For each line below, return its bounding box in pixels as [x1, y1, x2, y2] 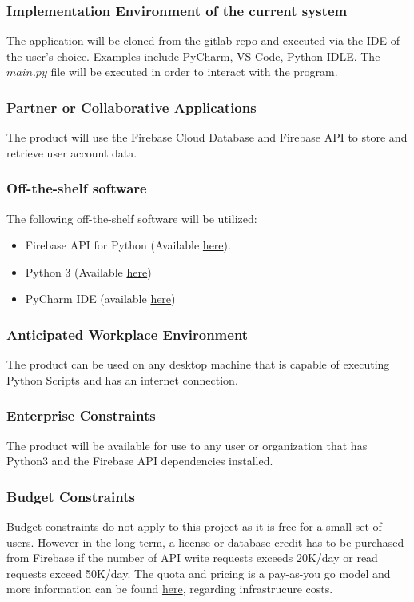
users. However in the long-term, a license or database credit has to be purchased [6, 533, 404, 550]
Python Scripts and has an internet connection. [6, 371, 238, 388]
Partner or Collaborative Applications [6, 97, 257, 117]
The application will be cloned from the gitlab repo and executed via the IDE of [6, 32, 400, 49]
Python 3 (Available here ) [25, 263, 152, 280]
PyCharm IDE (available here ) [25, 290, 176, 307]
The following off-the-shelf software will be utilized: [6, 209, 257, 226]
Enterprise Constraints [6, 405, 156, 425]
